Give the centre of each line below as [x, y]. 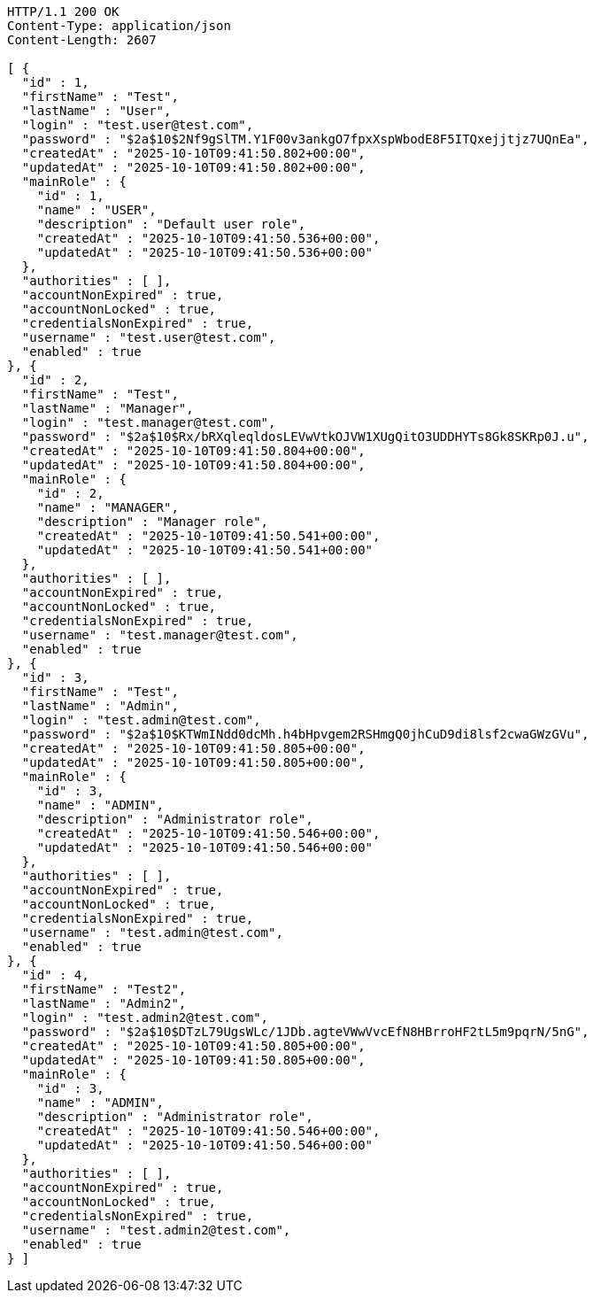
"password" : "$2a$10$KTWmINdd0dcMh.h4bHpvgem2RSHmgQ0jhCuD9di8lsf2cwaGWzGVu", [305, 734]
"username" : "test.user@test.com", [149, 337]
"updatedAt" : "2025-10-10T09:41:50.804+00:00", [193, 465]
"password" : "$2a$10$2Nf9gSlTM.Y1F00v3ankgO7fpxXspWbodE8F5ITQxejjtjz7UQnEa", [305, 139]
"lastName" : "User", [96, 111]
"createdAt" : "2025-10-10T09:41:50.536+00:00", [208, 238]
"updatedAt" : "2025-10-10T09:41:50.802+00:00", [193, 167]
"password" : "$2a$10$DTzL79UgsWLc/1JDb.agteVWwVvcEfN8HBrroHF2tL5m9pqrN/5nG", [305, 1032]
